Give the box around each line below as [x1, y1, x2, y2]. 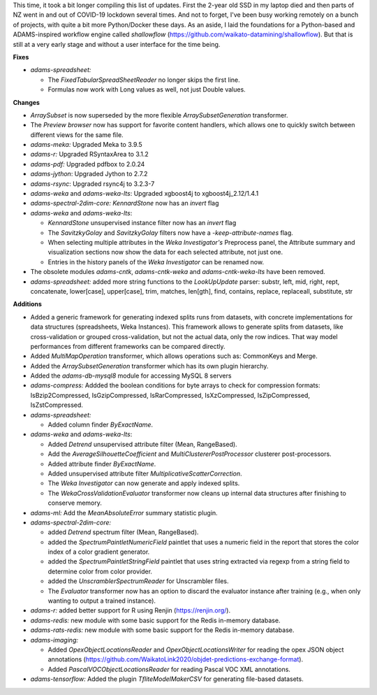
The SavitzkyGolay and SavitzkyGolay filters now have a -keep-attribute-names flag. [47, 228, 293, 237]
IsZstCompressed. [30, 401, 84, 409]
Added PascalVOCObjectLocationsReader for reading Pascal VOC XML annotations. [47, 665, 291, 673]
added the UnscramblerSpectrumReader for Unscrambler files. [47, 577, 230, 585]
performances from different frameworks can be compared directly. [30, 342, 226, 350]
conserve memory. [47, 499, 103, 507]
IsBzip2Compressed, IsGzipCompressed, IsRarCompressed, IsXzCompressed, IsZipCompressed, [30, 391, 311, 399]
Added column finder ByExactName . [47, 420, 154, 429]
